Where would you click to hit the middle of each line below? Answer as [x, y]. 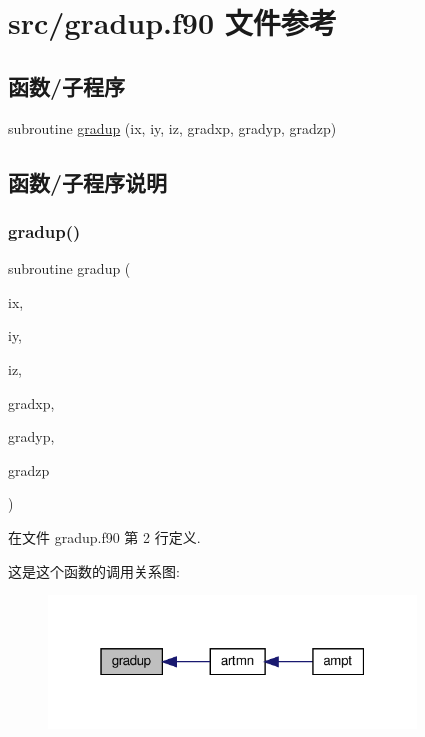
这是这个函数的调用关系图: [94, 570]
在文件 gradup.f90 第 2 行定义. [104, 536]
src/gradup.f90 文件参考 [172, 22]
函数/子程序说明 [88, 181]
